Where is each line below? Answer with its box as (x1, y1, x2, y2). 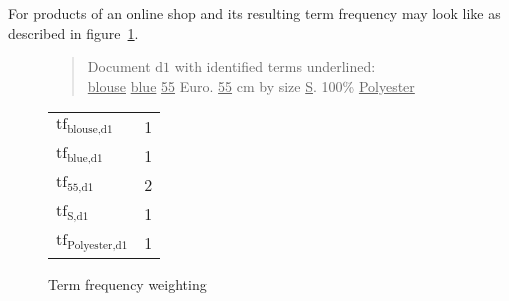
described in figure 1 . (8, 22, 139, 43)
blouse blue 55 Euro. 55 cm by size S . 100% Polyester (87, 75, 415, 96)
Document (87, 56, 151, 77)
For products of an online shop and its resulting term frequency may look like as (8, 3, 501, 23)
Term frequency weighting (48, 274, 207, 295)
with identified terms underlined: (174, 56, 376, 77)
